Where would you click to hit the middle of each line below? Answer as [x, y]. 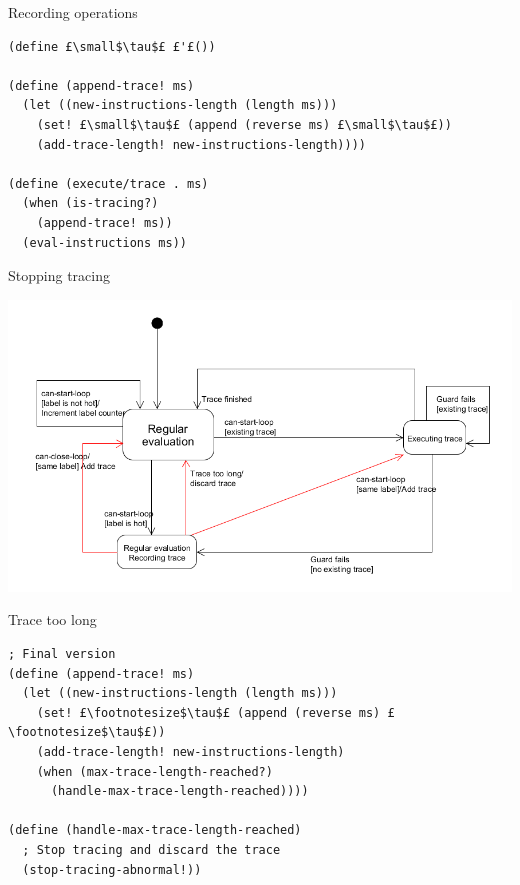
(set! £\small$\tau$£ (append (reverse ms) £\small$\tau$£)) [244, 124]
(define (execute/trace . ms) [108, 183]
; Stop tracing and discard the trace [151, 849]
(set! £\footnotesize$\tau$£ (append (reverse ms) [208, 712]
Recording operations [73, 12]
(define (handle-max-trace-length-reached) [155, 830]
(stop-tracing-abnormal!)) [112, 869]
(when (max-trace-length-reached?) [154, 771]
